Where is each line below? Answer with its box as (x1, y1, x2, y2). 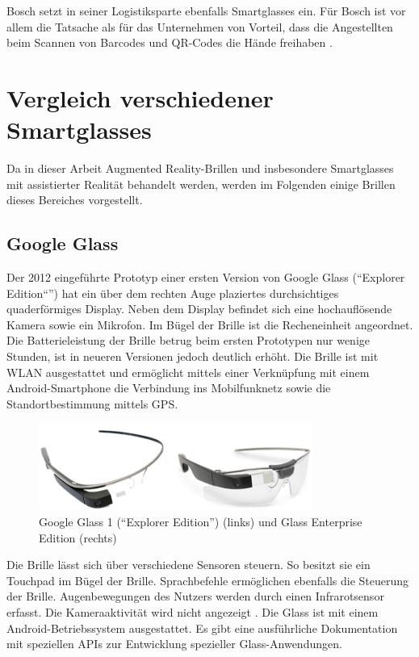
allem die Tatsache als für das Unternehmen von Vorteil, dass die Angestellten (6, 18, 393, 35)
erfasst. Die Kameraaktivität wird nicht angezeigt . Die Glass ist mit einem (6, 604, 379, 621)
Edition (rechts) (39, 529, 117, 546)
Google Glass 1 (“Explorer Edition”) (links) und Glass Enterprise (39, 513, 362, 530)
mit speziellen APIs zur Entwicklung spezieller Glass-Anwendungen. (6, 635, 342, 652)
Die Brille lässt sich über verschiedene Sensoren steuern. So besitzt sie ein (6, 556, 371, 573)
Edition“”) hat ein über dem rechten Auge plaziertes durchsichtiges (6, 284, 339, 301)
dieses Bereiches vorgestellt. (6, 191, 143, 208)
